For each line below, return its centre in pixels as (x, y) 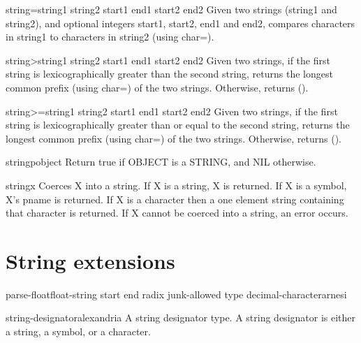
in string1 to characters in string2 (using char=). (110, 37)
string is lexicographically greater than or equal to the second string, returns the (178, 125)
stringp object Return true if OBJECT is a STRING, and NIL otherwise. (161, 162)
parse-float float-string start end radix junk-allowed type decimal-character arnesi (176, 294)
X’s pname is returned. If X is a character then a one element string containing (175, 199)
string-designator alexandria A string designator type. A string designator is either (181, 318)
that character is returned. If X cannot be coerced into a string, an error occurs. (177, 213)
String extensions (90, 260)
